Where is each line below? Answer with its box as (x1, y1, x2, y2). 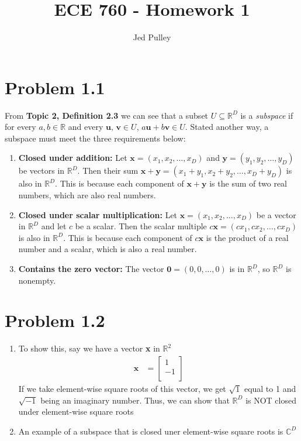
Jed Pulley (133, 31, 171, 43)
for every (5, 120, 36, 133)
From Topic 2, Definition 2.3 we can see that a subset (5, 109, 209, 121)
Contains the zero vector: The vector (18, 263, 164, 274)
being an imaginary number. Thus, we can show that (40, 394, 230, 406)
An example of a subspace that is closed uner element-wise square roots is (18, 425, 283, 437)
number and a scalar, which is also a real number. (18, 243, 197, 255)
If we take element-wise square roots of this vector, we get (18, 382, 226, 394)
